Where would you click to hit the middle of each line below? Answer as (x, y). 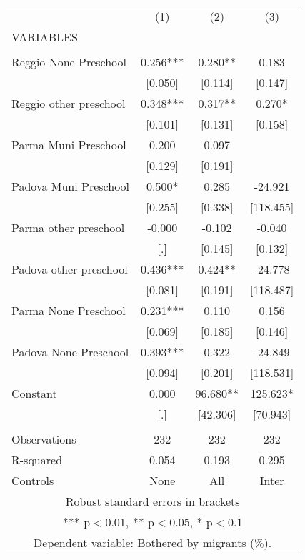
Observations (44, 439)
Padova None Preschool (70, 352)
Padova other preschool (70, 269)
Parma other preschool (68, 227)
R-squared (37, 460)
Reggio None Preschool (69, 62)
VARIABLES (45, 37)
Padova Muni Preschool (71, 186)
